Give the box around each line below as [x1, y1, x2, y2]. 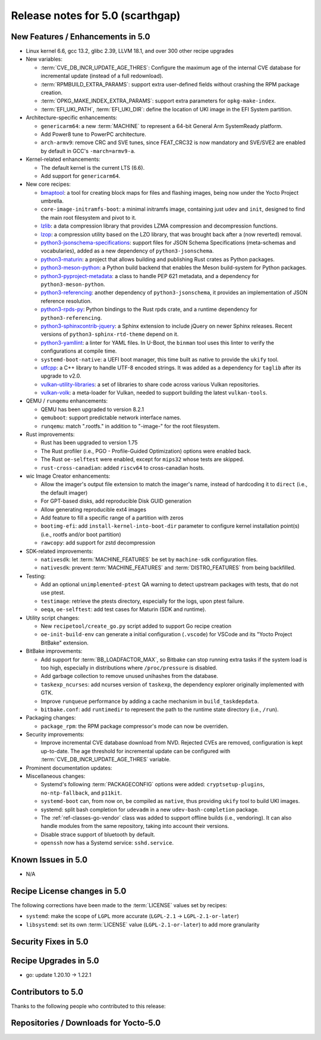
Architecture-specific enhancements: [26, 114, 118, 122]
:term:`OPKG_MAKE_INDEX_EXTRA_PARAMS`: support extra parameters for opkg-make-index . [40, 97, 276, 104]
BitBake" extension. [40, 639, 89, 646]
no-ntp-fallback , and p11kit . [40, 789, 122, 796]
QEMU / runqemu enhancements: [26, 397, 108, 404]
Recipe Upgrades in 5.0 [11, 955, 99, 966]
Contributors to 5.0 [11, 986, 83, 997]
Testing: [26, 572, 46, 580]
